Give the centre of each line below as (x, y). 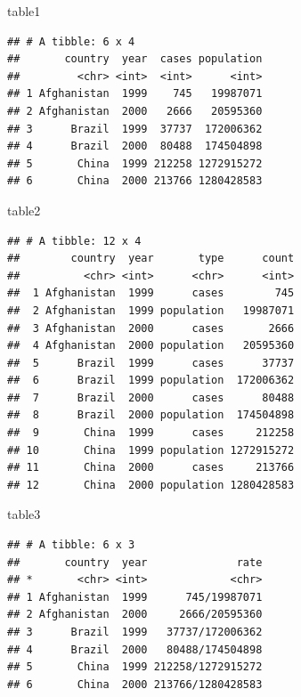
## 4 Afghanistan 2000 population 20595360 (151, 346)
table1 (24, 11)
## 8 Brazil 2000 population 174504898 (151, 415)
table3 (24, 514)
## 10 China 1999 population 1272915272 (151, 450)
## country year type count (151, 259)
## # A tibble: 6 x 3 (71, 545)
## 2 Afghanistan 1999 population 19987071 (151, 310)
